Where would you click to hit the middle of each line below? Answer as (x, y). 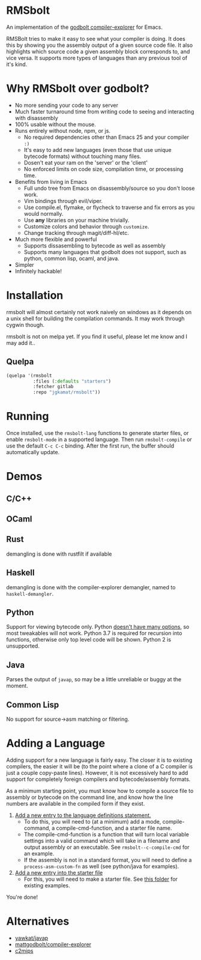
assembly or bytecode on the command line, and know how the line (90, 797)
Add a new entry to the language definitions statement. (83, 815)
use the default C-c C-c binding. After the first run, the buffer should (90, 446)
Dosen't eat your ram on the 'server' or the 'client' (86, 162)
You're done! (22, 897)
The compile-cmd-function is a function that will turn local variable (106, 834)
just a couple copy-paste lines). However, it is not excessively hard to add (97, 773)
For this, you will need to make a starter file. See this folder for (101, 879)
